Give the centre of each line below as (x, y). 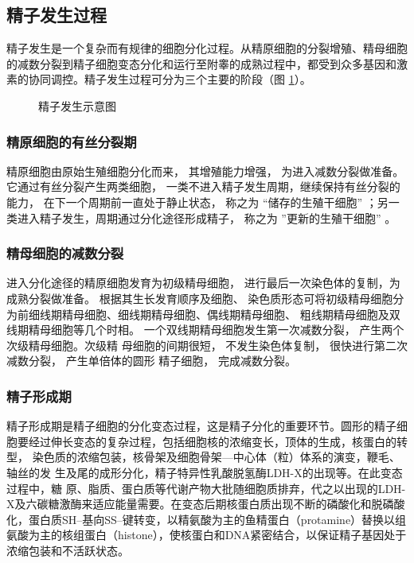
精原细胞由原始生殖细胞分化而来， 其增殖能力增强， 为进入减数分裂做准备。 (205, 171)
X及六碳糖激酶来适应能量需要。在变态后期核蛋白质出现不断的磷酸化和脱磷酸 (206, 504)
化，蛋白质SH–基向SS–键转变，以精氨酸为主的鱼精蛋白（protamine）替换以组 (207, 519)
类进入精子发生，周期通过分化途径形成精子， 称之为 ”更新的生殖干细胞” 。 (201, 217)
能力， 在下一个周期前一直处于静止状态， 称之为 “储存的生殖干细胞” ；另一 (203, 202)
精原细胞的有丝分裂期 (72, 141)
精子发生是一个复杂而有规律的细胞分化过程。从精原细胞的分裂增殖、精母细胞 (207, 48)
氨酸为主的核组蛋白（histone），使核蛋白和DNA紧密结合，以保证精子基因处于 (207, 535)
